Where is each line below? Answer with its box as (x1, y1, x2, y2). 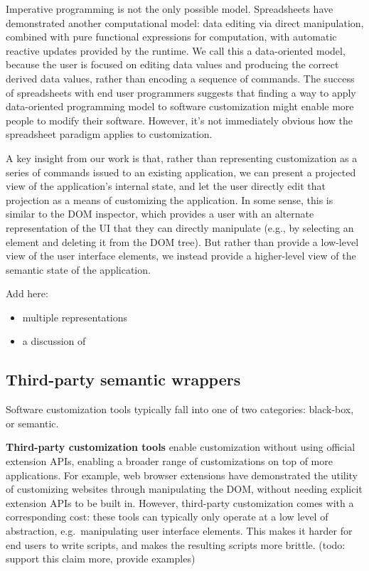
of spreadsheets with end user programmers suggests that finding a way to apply (6, 85, 356, 100)
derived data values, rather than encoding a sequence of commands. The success (6, 70, 355, 85)
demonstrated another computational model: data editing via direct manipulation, (6, 15, 364, 30)
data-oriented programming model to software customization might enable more (6, 99, 354, 114)
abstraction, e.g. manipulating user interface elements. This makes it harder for (6, 523, 353, 538)
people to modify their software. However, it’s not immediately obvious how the (6, 112, 353, 127)
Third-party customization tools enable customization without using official (6, 439, 355, 454)
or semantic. (6, 415, 59, 430)
